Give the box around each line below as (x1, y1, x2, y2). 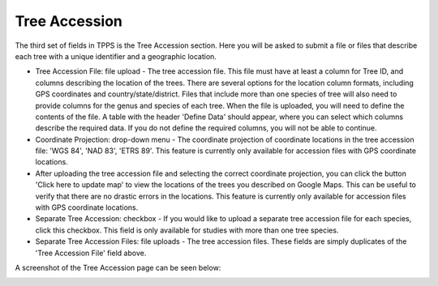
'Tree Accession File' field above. (35, 248, 147, 258)
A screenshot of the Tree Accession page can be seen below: (15, 263, 221, 272)
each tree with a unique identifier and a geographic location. (15, 51, 217, 61)
